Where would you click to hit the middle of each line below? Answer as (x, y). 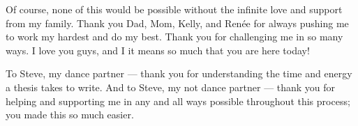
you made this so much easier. (70, 115)
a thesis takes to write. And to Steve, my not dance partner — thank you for (171, 87)
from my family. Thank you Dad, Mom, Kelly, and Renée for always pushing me (177, 23)
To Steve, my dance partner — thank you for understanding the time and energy (179, 73)
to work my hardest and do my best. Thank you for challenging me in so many (174, 37)
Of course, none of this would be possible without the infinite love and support (174, 9)
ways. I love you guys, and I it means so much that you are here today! (158, 50)
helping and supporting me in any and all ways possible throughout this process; (178, 101)
